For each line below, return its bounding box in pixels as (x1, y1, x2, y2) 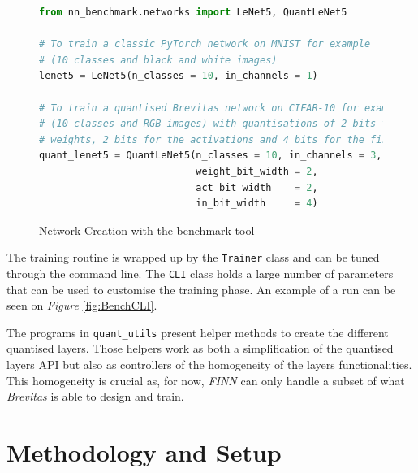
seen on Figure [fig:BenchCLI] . (6, 297, 157, 314)
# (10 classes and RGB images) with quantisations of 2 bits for (39, 118, 399, 130)
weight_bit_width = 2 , (196, 165, 318, 177)
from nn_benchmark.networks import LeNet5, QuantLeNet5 (39, 7, 347, 18)
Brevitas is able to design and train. (6, 388, 184, 405)
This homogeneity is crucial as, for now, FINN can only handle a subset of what (6, 371, 405, 388)
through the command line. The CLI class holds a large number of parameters (6, 264, 394, 281)
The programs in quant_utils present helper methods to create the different (6, 323, 389, 341)
